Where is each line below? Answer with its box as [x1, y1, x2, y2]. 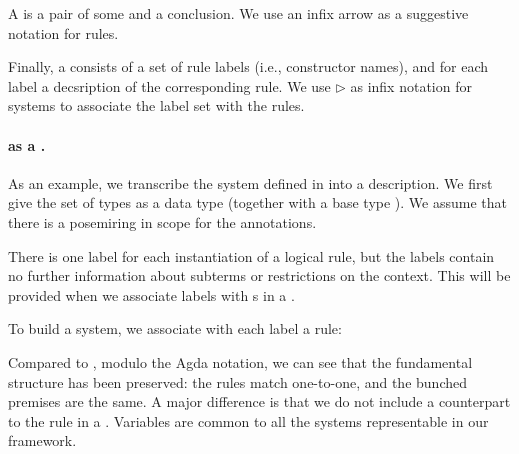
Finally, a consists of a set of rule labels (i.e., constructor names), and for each [8, 56, 488, 77]
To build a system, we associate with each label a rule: [8, 318, 342, 339]
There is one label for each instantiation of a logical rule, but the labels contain [8, 245, 495, 266]
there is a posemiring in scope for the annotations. [8, 211, 317, 232]
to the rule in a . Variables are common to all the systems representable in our [8, 410, 489, 431]
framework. [8, 430, 77, 451]
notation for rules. [8, 22, 119, 43]
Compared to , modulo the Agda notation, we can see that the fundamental [8, 351, 473, 372]
